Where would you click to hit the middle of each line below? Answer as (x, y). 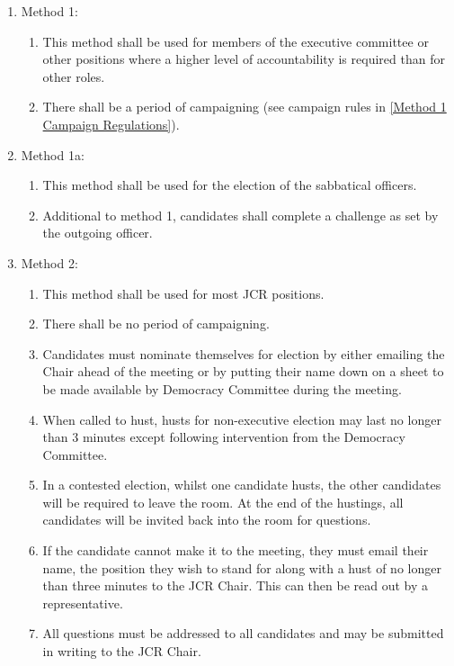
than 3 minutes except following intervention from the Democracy (224, 437)
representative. (83, 603)
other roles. (74, 76)
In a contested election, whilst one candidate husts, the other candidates (242, 485)
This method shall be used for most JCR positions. (183, 293)
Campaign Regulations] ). (111, 124)
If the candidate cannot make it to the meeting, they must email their (236, 550)
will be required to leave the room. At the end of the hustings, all (223, 502)
